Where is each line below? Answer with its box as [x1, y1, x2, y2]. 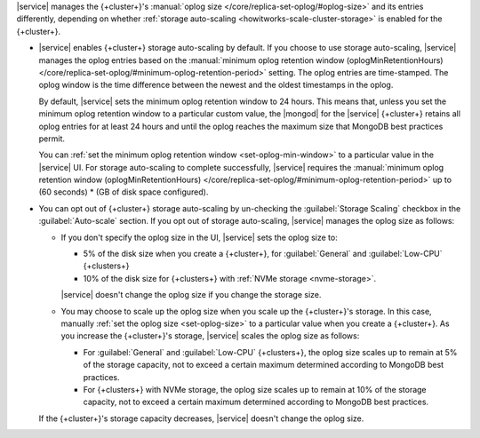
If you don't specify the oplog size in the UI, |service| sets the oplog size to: [60, 232, 338, 243]
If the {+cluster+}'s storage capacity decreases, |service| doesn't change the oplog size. [38, 413, 364, 424]
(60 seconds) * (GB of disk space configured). [38, 187, 209, 197]
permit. [38, 133, 66, 144]
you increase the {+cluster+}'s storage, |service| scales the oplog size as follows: [60, 330, 360, 341]
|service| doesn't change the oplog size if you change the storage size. [60, 290, 322, 300]
